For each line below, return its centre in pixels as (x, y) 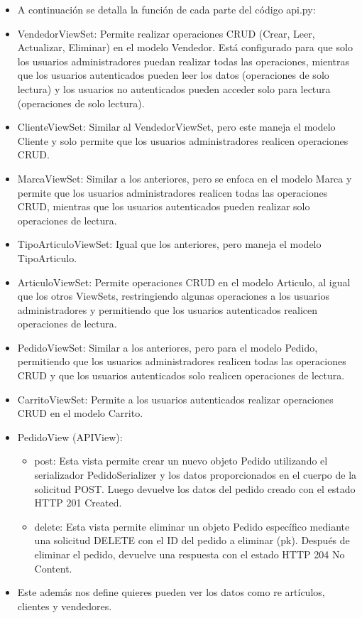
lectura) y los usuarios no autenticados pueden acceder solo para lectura (174, 88)
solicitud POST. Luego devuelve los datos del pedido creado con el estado (195, 488)
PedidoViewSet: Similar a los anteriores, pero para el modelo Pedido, (168, 347)
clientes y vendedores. (65, 606)
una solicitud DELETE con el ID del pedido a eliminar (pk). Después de (192, 540)
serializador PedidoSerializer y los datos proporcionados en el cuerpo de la (196, 475)
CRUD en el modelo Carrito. (80, 413)
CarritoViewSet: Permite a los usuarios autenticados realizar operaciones (175, 399)
